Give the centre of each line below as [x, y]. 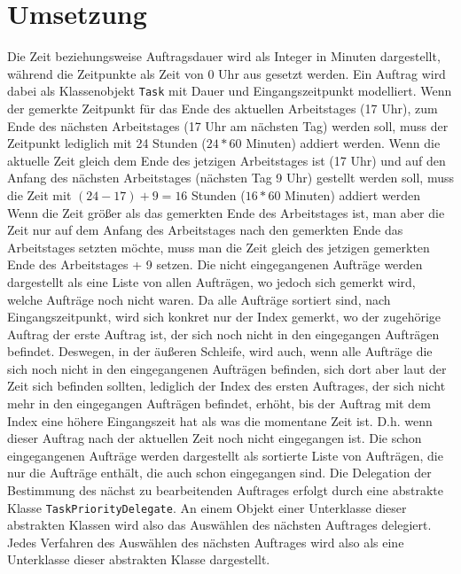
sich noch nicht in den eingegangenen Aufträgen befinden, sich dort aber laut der [227, 368]
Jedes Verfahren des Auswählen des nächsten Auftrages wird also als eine [206, 542]
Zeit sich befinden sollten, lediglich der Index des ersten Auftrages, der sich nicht [227, 386]
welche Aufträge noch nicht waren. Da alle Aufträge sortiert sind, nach [199, 299]
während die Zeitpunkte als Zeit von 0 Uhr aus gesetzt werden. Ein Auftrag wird [227, 73]
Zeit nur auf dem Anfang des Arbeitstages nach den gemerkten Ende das [205, 230]
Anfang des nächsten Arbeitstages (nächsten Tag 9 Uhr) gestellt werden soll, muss [230, 178]
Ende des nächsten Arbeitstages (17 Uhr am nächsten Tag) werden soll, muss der [228, 125]
